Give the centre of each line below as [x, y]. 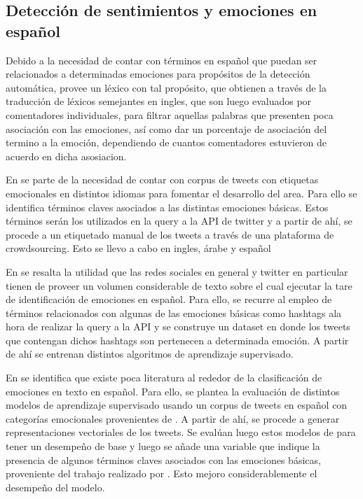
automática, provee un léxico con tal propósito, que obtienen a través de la [166, 87]
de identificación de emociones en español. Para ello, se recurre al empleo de [169, 299]
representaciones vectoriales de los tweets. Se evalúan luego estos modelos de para [181, 432]
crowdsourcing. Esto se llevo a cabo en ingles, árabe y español [138, 248]
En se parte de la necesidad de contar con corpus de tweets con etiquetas [162, 180]
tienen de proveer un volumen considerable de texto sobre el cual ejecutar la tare [179, 285]
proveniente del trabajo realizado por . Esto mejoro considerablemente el [162, 473]
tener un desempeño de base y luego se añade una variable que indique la [163, 446]
